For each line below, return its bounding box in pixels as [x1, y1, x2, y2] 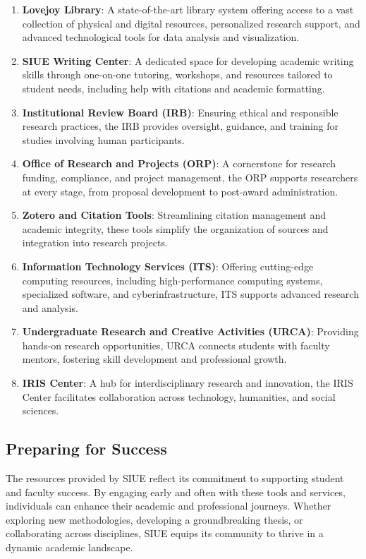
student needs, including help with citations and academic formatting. [22, 80, 325, 95]
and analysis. [22, 300, 78, 315]
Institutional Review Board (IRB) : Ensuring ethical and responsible [22, 104, 338, 119]
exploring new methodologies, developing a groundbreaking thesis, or [6, 512, 303, 527]
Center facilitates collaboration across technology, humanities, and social [22, 389, 336, 404]
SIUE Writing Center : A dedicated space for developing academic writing [22, 53, 354, 68]
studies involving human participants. [22, 132, 185, 147]
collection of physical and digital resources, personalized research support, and [22, 16, 360, 30]
